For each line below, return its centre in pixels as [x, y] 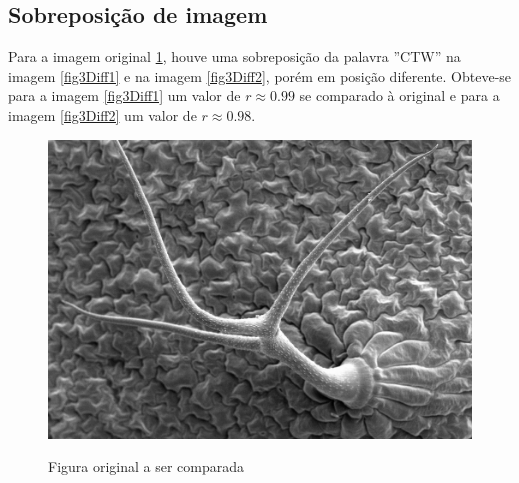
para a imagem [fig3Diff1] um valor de [124, 95]
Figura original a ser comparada [146, 466]
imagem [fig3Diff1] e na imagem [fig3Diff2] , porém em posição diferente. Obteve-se [260, 75]
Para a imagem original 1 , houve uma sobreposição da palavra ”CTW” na [234, 56]
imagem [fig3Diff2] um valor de [102, 114]
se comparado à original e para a [399, 95]
